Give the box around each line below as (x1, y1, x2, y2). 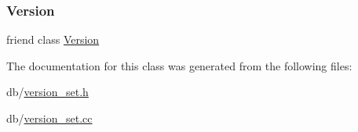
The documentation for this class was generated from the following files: (6, 57, 353, 73)
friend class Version (6, 31, 100, 48)
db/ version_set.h (6, 84, 89, 100)
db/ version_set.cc (6, 110, 93, 126)
